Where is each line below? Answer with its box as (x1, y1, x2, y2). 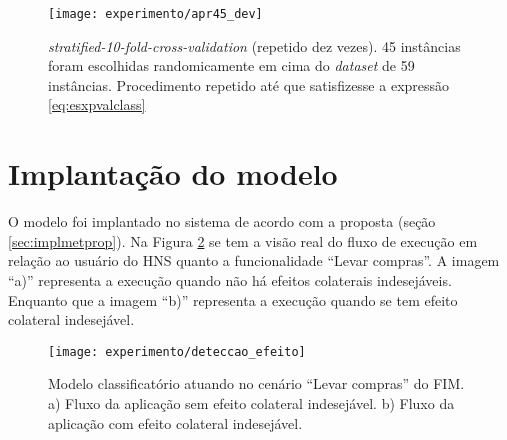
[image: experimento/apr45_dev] (48, 7, 263, 21)
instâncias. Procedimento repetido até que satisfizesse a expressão (48, 74, 450, 95)
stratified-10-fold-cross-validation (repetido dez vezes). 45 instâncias (48, 35, 461, 56)
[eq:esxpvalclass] (48, 94, 146, 115)
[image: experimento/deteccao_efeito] (48, 344, 306, 359)
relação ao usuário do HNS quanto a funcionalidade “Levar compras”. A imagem (8, 250, 500, 271)
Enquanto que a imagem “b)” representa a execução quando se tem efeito (8, 289, 458, 310)
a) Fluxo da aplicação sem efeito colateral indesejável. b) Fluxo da (48, 392, 455, 413)
